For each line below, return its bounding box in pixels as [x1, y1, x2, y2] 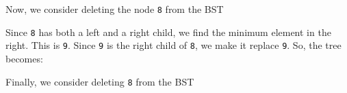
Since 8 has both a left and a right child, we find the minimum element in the [5, 24, 331, 39]
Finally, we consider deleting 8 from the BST [5, 74, 194, 88]
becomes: [5, 51, 43, 65]
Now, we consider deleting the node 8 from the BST [5, 2, 224, 16]
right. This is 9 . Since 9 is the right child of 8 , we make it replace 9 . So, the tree [5, 38, 342, 52]
